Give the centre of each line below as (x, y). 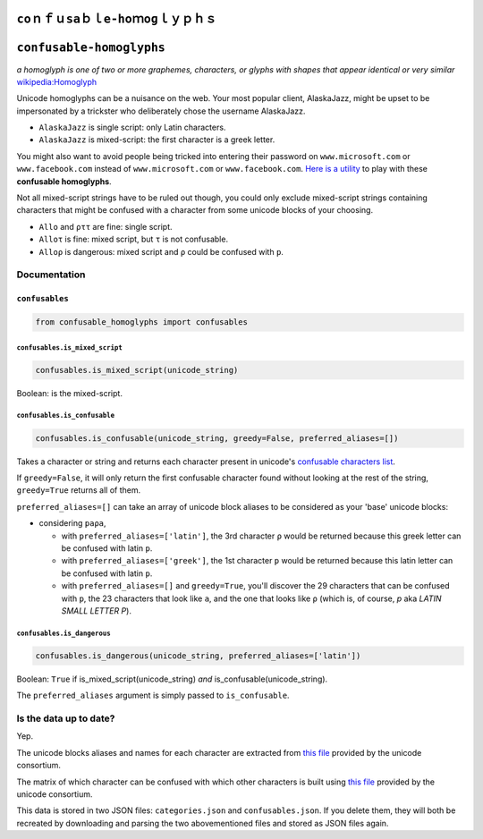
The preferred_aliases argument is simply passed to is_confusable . (153, 695)
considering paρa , (72, 523)
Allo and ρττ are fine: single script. (106, 226)
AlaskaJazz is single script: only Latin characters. (132, 127)
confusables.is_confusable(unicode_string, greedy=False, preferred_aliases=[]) (217, 438)
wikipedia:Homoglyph (57, 81)
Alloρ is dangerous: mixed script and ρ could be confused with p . (161, 251)
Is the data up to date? (66, 718)
